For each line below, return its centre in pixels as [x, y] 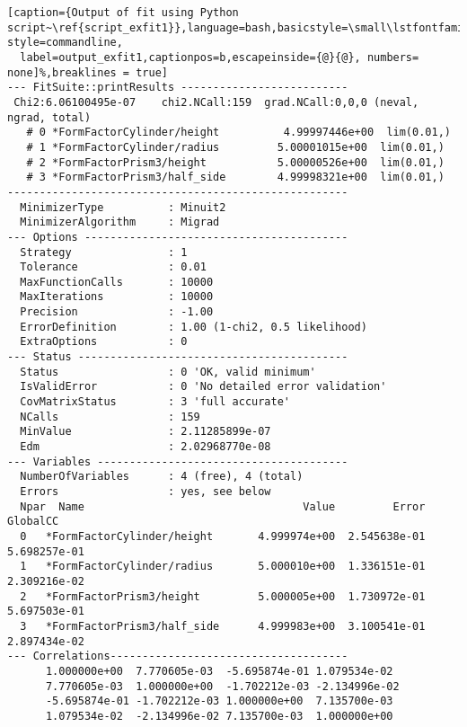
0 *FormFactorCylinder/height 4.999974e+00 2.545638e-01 [223, 536]
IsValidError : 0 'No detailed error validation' [203, 387]
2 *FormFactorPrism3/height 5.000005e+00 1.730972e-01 [223, 596]
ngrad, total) [49, 117]
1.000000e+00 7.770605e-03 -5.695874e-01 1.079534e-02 [219, 671]
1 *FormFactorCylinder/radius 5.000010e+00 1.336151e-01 [223, 567]
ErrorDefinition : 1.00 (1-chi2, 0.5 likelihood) [194, 327]
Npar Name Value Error [223, 506]
